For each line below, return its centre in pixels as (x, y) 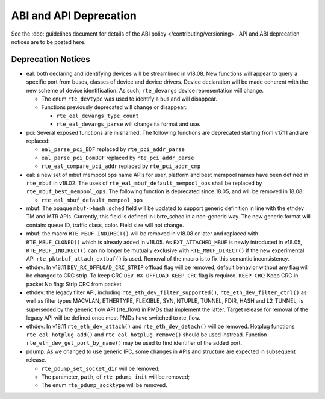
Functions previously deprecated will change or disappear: (114, 107)
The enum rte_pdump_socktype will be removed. (104, 385)
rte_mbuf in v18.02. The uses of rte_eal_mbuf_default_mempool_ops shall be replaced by (144, 183)
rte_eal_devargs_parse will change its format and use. (128, 124)
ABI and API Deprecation (74, 16)
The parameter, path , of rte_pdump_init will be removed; (116, 377)
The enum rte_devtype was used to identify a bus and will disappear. (129, 99)
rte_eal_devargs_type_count (98, 116)
